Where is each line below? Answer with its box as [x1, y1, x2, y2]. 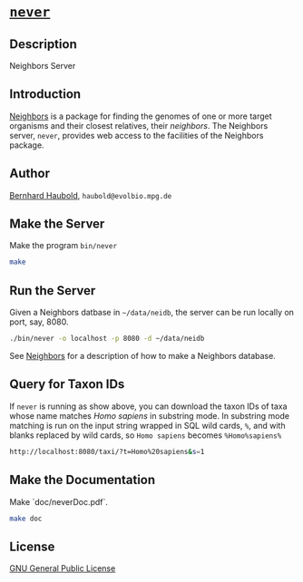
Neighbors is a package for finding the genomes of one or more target [9, 111, 272, 121]
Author [9, 166, 50, 181]
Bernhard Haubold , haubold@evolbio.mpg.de [9, 189, 172, 200]
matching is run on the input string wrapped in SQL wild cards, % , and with [9, 420, 286, 431]
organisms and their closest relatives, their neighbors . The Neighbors [9, 120, 269, 131]
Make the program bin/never [9, 240, 118, 251]
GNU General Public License [9, 563, 116, 574]
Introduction [9, 86, 82, 102]
